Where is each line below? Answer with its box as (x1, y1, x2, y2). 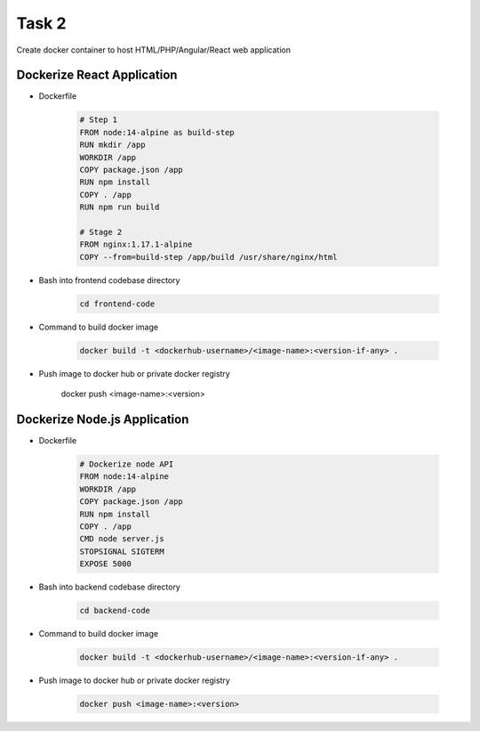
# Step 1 (79, 115, 118, 125)
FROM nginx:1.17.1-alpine (79, 240, 193, 249)
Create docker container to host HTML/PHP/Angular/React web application (16, 45, 291, 55)
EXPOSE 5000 (79, 559, 132, 569)
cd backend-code (79, 605, 151, 616)
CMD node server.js (79, 534, 164, 544)
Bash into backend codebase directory (38, 581, 181, 592)
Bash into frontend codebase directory (38, 274, 180, 285)
